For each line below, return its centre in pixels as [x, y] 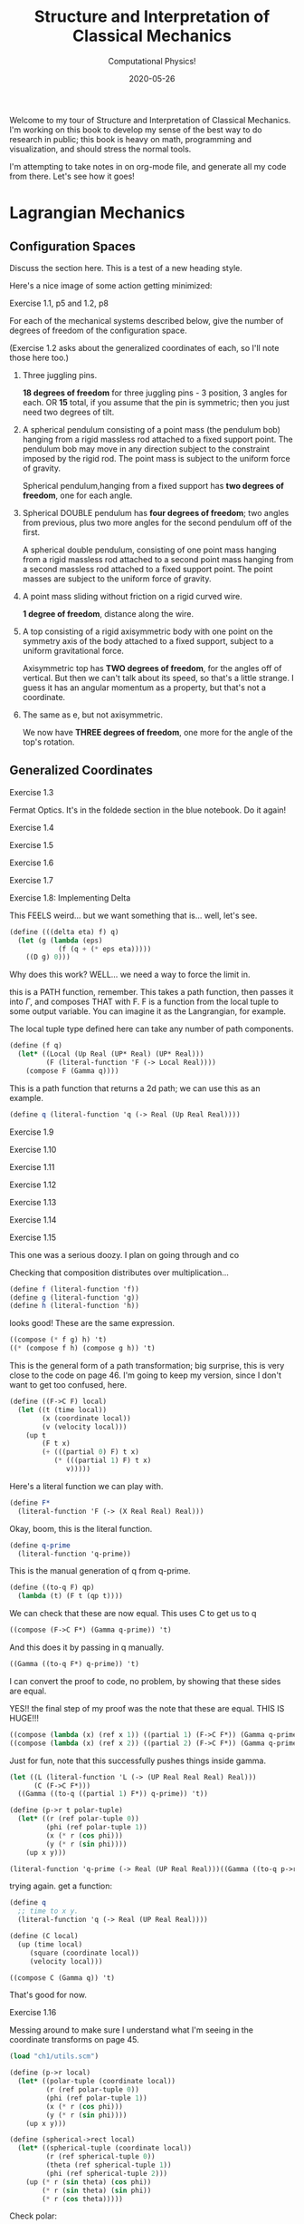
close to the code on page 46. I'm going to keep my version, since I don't [146, 1375]
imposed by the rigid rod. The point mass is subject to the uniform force [157, 458]
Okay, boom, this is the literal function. [81, 1528]
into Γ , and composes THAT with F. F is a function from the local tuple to [144, 1002]
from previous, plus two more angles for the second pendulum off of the [157, 522]
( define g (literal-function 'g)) [75, 1297]
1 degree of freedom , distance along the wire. [108, 613]
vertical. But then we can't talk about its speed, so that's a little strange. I [158, 678]
